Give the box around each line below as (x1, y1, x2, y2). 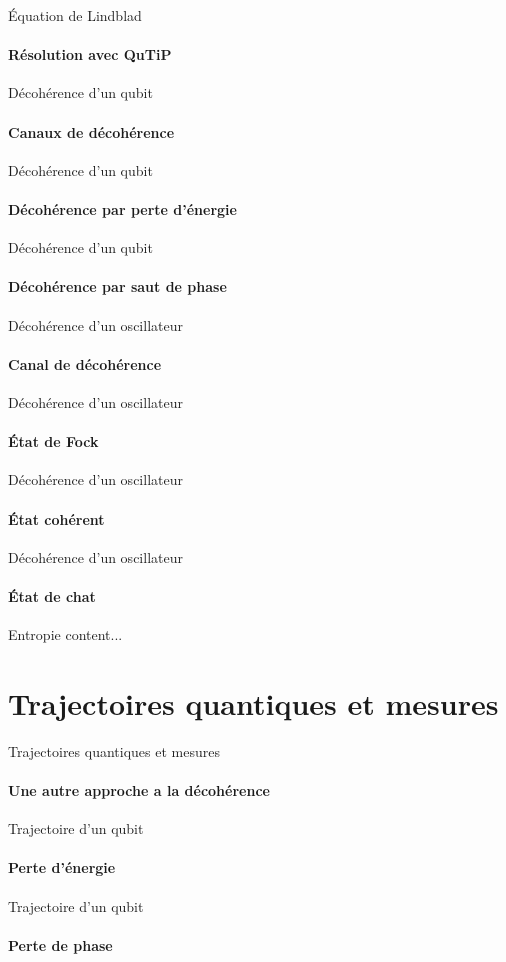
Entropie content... (8, 624, 123, 645)
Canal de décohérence (8, 353, 162, 374)
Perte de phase (8, 934, 113, 955)
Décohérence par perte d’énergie (8, 198, 237, 219)
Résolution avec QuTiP (8, 44, 172, 65)
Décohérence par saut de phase (8, 276, 227, 297)
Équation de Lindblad (8, 5, 142, 25)
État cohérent (8, 508, 105, 529)
